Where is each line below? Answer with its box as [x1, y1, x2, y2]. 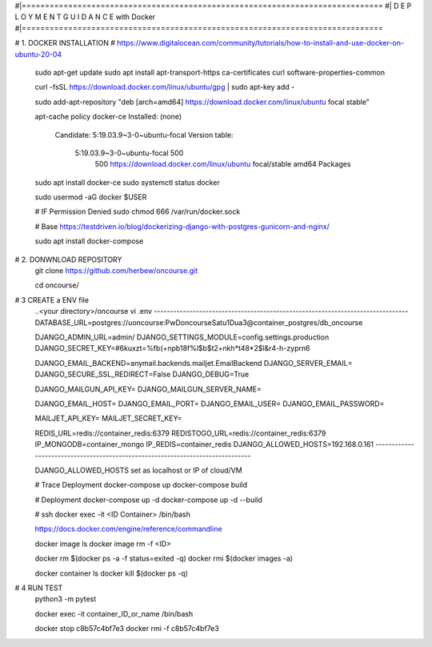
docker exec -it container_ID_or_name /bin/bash [34, 609, 194, 618]
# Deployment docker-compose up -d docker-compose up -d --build [34, 495, 263, 504]
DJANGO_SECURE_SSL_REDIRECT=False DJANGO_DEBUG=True [34, 369, 250, 380]
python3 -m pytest [34, 594, 97, 604]
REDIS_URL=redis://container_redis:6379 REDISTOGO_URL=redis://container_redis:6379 [34, 428, 326, 438]
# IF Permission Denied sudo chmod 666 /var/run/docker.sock [34, 207, 241, 216]
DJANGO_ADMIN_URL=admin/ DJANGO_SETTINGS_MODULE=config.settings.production [34, 332, 330, 342]
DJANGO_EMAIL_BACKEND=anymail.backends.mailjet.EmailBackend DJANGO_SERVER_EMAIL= [34, 358, 353, 368]
